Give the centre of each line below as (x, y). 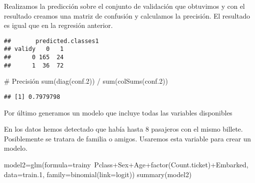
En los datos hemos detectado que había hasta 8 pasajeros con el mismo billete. (124, 129)
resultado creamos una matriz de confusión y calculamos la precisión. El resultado (127, 15)
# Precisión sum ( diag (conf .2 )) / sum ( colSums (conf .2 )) (86, 81)
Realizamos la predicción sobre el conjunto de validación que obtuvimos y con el (125, 6)
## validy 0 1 (34, 49)
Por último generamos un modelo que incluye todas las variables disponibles (118, 112)
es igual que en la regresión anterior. (58, 25)
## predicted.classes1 (51, 41)
